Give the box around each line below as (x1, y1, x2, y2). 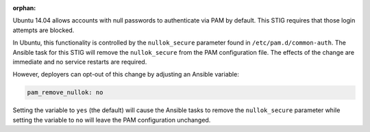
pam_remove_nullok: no (27, 89, 103, 96)
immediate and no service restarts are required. (12, 57, 147, 66)
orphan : (12, 4, 36, 12)
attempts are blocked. (12, 26, 75, 34)
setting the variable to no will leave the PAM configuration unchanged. (12, 116, 211, 124)
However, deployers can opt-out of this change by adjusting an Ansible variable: (12, 70, 239, 79)
